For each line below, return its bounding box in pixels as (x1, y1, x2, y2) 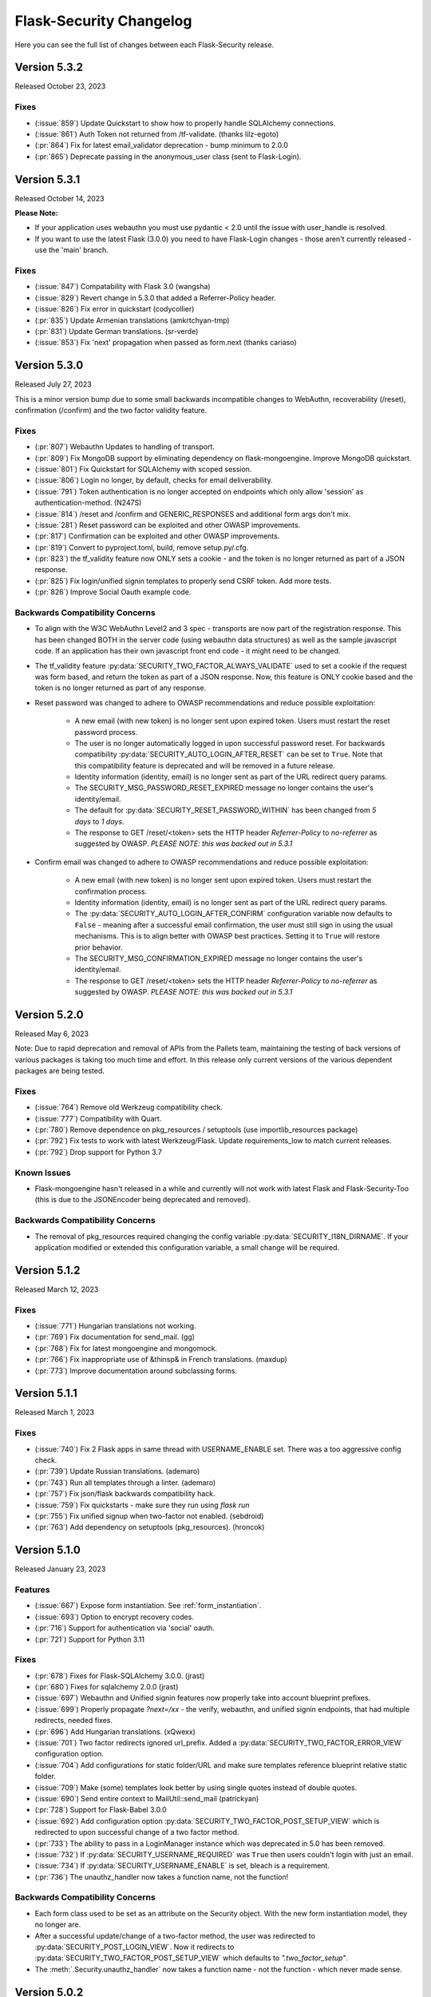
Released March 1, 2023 (14, 1407, 95, 1417)
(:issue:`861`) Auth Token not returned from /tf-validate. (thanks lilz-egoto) (34, 129, 279, 139)
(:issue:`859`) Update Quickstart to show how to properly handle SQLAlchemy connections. (34, 118, 336, 128)
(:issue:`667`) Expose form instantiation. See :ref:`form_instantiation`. (34, 1601, 262, 1610)
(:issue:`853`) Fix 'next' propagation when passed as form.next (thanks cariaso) (34, 338, 297, 347)
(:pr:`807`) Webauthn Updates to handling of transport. (34, 442, 215, 451)
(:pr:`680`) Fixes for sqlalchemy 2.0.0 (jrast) (34, 1682, 179, 1692)
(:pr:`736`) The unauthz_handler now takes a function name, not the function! (34, 1872, 289, 1881)
